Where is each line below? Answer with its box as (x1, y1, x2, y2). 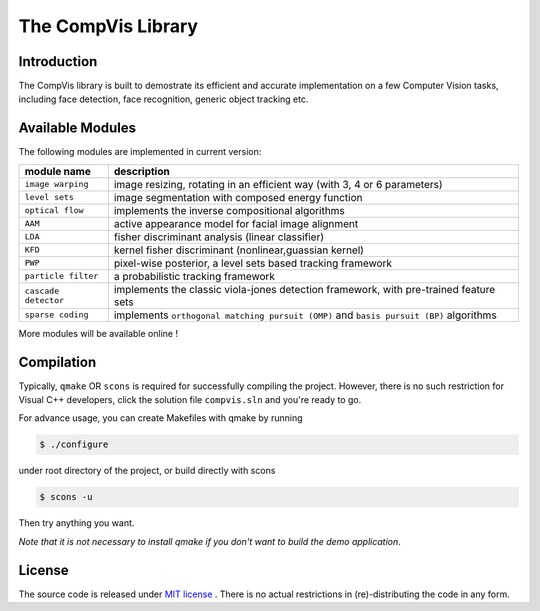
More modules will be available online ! (18, 327, 179, 339)
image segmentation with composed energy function (113, 190, 363, 204)
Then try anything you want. (18, 517, 135, 529)
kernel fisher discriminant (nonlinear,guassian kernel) (113, 243, 365, 257)
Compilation (18, 353, 97, 370)
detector (24, 295, 65, 305)
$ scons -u (39, 491, 93, 503)
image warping (24, 179, 89, 190)
